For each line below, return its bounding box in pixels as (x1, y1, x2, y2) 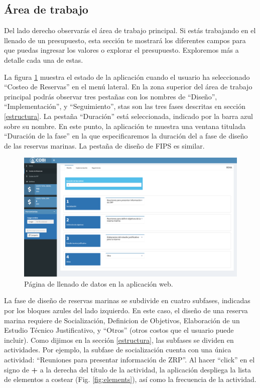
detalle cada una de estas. (4, 54, 83, 65)
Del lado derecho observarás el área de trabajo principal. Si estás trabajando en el (4, 25, 256, 36)
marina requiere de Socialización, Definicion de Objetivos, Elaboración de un (4, 315, 240, 325)
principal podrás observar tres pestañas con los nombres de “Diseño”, (4, 91, 217, 101)
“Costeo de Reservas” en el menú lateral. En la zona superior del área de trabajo (4, 81, 252, 92)
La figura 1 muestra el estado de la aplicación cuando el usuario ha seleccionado (4, 71, 250, 82)
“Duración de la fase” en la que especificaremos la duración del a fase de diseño (4, 131, 248, 141)
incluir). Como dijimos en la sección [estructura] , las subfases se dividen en (4, 334, 234, 345)
